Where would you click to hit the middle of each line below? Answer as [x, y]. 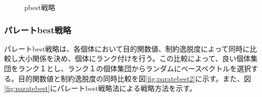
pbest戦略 [40, 7]
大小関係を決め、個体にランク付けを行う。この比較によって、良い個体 [134, 58]
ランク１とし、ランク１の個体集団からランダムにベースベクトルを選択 [135, 68]
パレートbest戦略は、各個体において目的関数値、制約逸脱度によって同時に [127, 48]
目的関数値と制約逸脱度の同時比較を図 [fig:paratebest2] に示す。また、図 [135, 78]
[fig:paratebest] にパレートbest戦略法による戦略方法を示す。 [100, 88]
